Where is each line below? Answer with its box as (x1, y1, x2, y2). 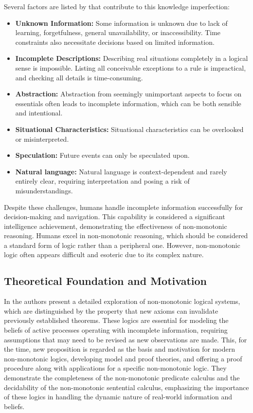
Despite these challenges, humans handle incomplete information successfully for (4, 202, 243, 212)
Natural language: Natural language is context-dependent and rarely (15, 166, 227, 176)
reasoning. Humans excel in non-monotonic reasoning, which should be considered (4, 230, 248, 241)
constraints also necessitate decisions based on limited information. (15, 37, 215, 47)
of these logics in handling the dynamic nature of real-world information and (4, 392, 232, 402)
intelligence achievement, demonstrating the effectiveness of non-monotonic (4, 221, 227, 231)
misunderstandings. (15, 185, 73, 195)
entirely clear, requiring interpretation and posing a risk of (15, 176, 190, 186)
